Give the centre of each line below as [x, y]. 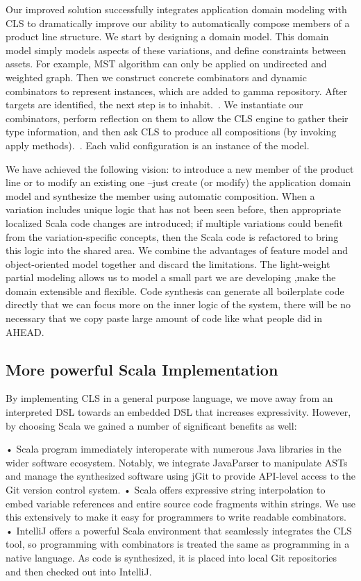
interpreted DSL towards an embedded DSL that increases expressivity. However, [178, 412]
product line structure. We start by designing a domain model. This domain [167, 36]
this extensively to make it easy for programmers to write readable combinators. [176, 517]
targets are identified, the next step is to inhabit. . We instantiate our [154, 104]
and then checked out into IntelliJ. [79, 571]
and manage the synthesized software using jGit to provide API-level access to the [180, 476]
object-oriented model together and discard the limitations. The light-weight [168, 263]
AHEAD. [25, 331]
